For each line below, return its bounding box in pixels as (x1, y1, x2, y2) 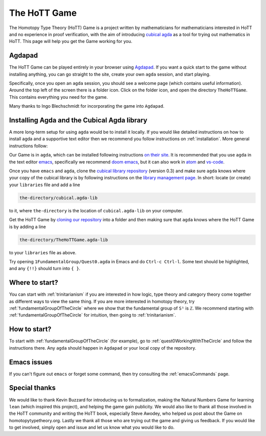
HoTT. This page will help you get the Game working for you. (9, 39, 133, 44)
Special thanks (9, 384, 56, 392)
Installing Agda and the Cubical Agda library (9, 116, 148, 124)
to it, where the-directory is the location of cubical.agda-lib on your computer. (9, 207, 183, 213)
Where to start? (9, 278, 59, 287)
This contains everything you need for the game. (9, 94, 108, 100)
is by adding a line (9, 224, 46, 230)
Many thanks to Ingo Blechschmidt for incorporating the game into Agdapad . (9, 103, 165, 109)
